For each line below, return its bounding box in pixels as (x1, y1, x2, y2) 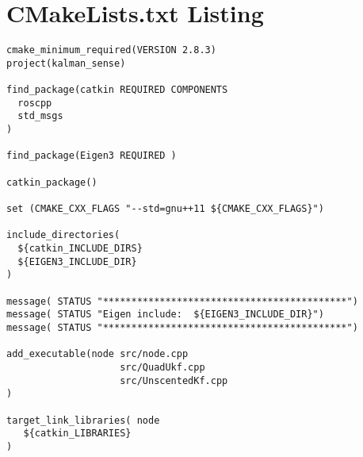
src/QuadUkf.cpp (120, 361, 205, 373)
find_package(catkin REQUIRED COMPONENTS (6, 84, 228, 96)
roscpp (17, 97, 52, 109)
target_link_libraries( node (6, 414, 160, 426)
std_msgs (17, 110, 63, 122)
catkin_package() (6, 176, 97, 188)
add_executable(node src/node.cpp (6, 348, 189, 360)
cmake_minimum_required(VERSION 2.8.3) (6, 44, 216, 56)
